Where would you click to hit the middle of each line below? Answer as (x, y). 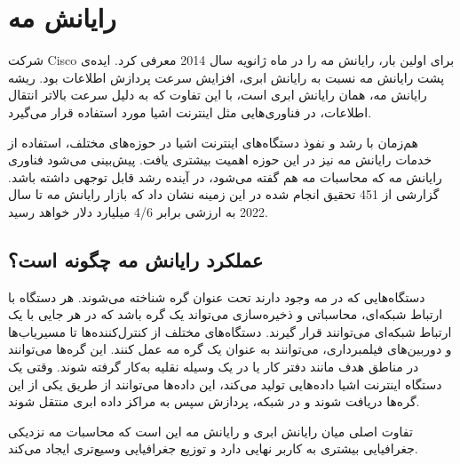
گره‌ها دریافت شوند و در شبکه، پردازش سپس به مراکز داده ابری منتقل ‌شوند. (214, 401)
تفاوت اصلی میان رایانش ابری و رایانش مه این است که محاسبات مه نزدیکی (210, 431)
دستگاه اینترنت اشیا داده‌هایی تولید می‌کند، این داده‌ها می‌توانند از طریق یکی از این (225, 384)
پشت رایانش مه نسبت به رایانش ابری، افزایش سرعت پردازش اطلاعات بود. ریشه (226, 77)
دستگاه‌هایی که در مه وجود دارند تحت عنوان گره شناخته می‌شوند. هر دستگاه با (217, 296)
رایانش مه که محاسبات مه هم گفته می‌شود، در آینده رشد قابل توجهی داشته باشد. (225, 176)
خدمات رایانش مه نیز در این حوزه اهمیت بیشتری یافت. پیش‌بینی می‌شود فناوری (220, 160)
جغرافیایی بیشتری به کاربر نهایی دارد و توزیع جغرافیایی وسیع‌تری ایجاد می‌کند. (213, 448)
